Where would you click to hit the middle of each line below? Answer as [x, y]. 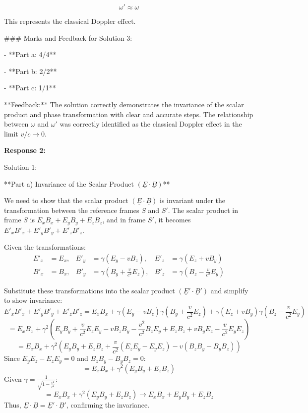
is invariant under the [193, 200]
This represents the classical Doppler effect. [70, 21]
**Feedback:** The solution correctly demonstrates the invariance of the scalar [124, 104]
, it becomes [172, 220]
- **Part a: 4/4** [30, 54]
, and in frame [124, 220]
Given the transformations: [45, 247]
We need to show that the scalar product [66, 200]
